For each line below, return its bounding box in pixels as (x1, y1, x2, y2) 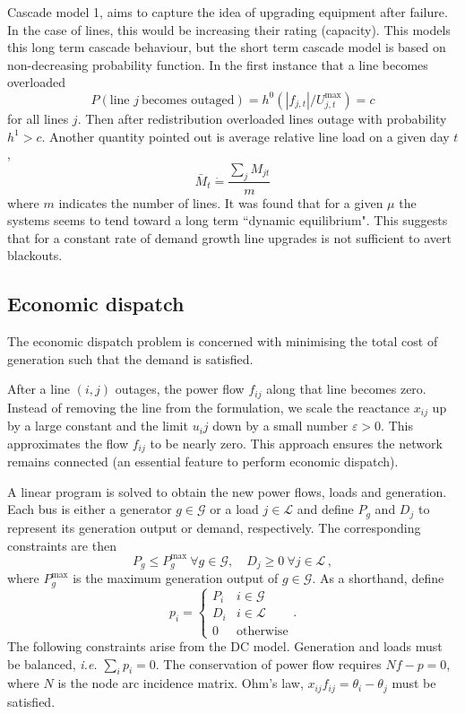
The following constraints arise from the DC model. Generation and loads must (7, 637, 443, 656)
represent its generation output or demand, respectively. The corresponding (7, 518, 421, 536)
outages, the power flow (115, 379, 245, 398)
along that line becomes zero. (266, 379, 426, 398)
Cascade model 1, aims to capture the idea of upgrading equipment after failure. (7, 3, 448, 21)
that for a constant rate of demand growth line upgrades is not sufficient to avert (7, 228, 452, 247)
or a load (210, 500, 259, 518)
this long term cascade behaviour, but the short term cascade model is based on (7, 38, 446, 57)
